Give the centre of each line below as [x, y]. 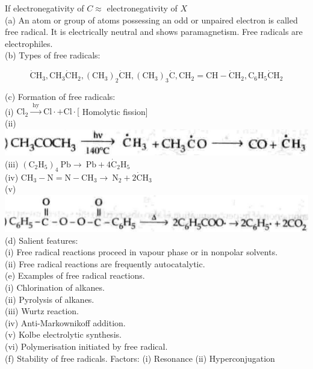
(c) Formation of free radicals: [60, 96]
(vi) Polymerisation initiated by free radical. [86, 346]
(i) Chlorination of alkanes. [55, 287]
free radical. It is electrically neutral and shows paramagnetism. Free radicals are [154, 32]
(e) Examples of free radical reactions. [75, 275]
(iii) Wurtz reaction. [42, 311]
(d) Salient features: [42, 240]
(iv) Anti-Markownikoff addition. [65, 322]
